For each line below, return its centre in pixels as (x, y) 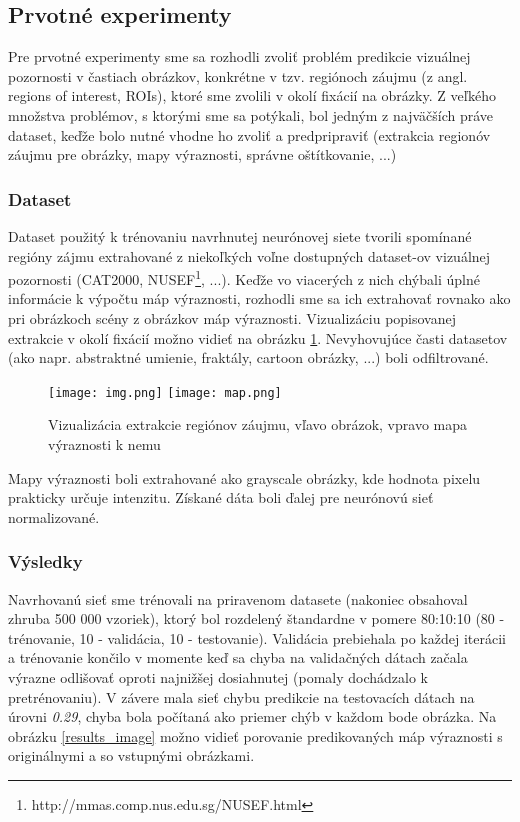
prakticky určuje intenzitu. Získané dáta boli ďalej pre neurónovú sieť (221, 497)
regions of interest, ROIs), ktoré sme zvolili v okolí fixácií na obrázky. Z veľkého (252, 95)
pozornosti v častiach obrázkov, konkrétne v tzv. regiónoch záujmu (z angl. (238, 75)
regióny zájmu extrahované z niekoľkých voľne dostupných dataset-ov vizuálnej (249, 255)
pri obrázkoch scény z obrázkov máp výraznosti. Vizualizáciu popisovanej (232, 318)
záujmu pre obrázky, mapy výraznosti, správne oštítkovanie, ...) (202, 154)
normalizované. (54, 516)
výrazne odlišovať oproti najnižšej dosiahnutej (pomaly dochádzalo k (218, 677)
